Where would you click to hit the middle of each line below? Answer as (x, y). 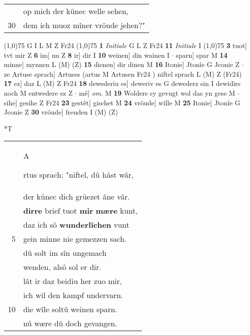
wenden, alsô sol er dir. (62, 267)
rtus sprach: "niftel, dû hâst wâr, (79, 175)
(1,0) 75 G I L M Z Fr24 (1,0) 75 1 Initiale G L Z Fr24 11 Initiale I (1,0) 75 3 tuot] (125, 45)
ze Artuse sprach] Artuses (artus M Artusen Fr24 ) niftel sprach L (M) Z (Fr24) (123, 74)
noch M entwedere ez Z (38, 92)
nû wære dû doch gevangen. (70, 323)
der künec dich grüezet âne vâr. (77, 197)
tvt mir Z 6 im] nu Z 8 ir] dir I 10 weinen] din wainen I (87, 55)
